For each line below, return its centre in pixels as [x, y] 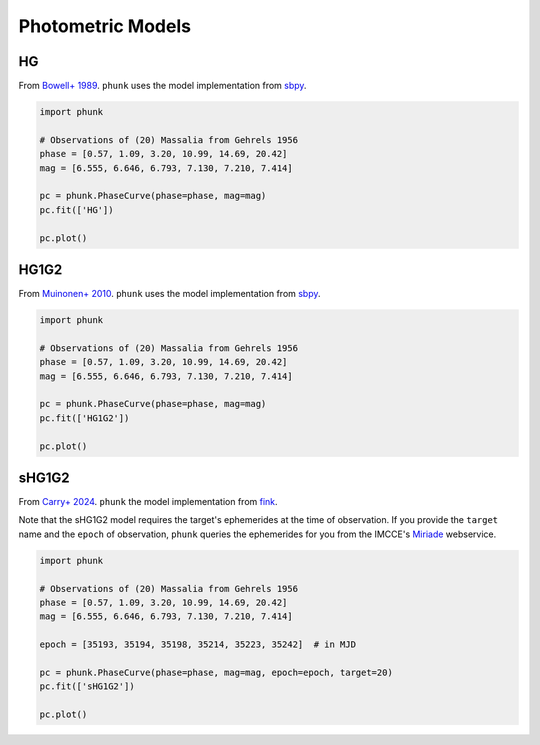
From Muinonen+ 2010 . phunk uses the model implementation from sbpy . [169, 294]
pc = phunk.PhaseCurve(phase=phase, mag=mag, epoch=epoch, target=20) [216, 672]
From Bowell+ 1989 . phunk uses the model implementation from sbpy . [162, 86]
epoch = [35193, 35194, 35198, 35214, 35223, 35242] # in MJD [198, 644]
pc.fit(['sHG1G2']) [87, 686]
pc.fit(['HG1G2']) [84, 418]
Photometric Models [105, 26]
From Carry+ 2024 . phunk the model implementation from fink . [148, 502]
